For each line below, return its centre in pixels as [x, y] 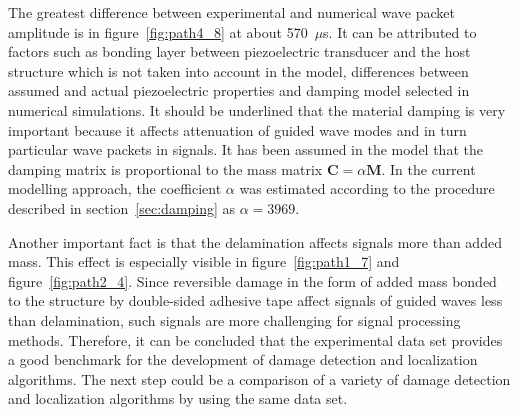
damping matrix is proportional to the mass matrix [165, 168]
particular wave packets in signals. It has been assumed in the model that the [245, 149]
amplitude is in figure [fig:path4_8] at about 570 [158, 31]
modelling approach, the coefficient [115, 188]
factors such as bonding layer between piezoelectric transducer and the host [239, 51]
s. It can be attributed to [400, 31]
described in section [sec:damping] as [122, 207]
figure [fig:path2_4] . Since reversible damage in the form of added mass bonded [252, 280]
